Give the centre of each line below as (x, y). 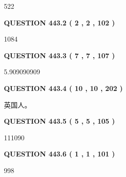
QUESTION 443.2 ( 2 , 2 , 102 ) (60, 22)
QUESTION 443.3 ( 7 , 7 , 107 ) (60, 55)
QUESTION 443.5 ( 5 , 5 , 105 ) (60, 121)
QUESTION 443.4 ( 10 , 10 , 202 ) (63, 88)
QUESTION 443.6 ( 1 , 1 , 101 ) (60, 154)
